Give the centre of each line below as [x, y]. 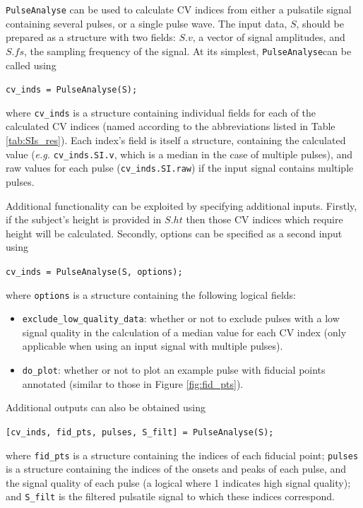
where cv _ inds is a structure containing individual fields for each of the [161, 112]
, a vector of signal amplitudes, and [269, 37]
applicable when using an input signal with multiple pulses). [153, 346]
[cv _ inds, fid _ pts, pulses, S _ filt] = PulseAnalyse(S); [140, 432]
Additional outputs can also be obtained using [106, 407]
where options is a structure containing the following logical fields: [151, 294]
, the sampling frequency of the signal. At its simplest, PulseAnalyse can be [188, 51]
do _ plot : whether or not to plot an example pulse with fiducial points [174, 370]
